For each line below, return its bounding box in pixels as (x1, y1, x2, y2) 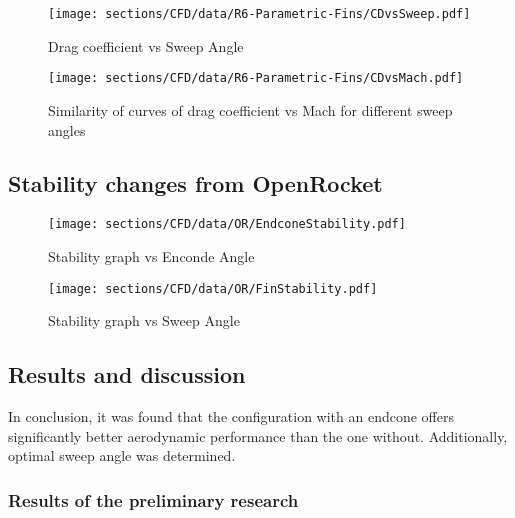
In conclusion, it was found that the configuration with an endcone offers (8, 406, 454, 426)
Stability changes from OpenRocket (8, 168, 383, 199)
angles (48, 119, 86, 140)
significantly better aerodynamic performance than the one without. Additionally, (8, 425, 508, 446)
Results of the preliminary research (8, 487, 299, 512)
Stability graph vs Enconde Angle (48, 245, 255, 266)
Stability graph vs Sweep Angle (48, 310, 240, 331)
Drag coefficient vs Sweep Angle (48, 35, 244, 56)
